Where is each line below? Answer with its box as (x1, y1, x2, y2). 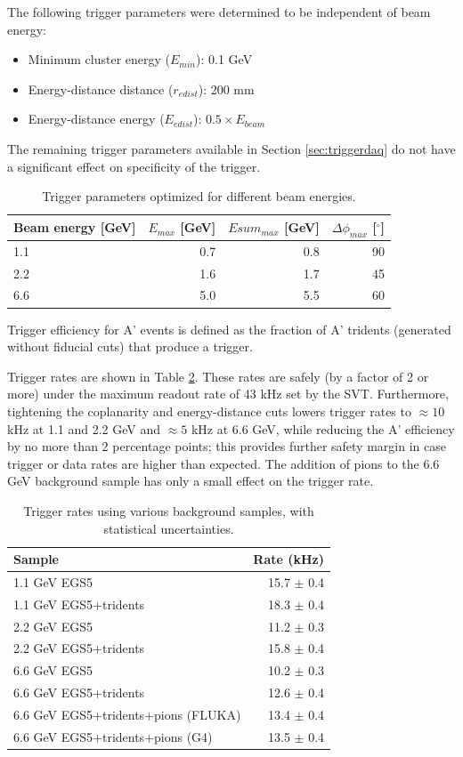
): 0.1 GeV (196, 50, 253, 68)
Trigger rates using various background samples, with (23, 501, 314, 519)
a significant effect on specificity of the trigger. (7, 157, 261, 175)
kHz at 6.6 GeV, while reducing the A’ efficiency (191, 419, 455, 438)
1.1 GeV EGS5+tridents (13, 594, 145, 613)
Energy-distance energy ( (28, 109, 165, 128)
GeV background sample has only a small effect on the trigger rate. (7, 471, 374, 490)
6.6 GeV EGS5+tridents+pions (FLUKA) (13, 705, 241, 724)
